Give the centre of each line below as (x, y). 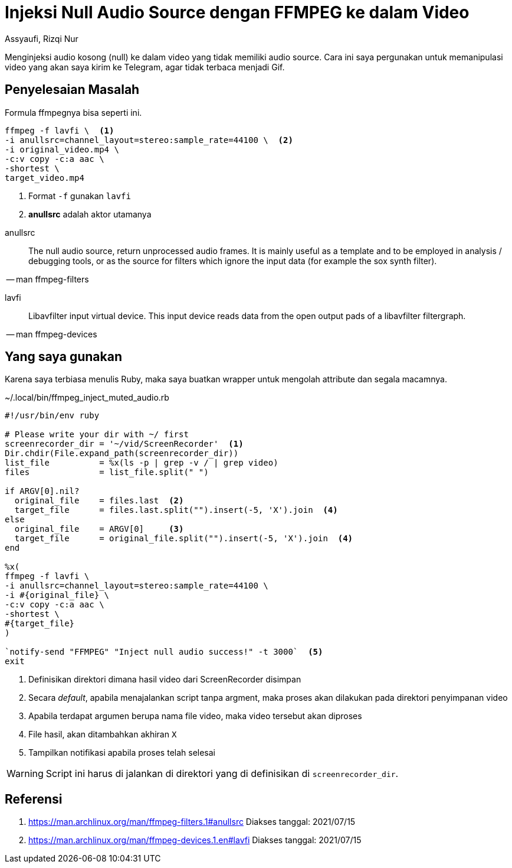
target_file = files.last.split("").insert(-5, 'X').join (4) (176, 510)
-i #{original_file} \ (57, 595)
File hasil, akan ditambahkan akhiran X (103, 734)
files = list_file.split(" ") (107, 472)
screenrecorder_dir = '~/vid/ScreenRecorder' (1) (124, 444)
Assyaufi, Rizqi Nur (42, 38)
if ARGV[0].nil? (42, 491)
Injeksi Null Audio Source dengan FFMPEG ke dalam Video (237, 12)
